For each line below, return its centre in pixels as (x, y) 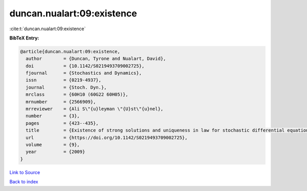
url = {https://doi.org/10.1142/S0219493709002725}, (107, 137)
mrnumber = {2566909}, (61, 102)
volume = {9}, (53, 145)
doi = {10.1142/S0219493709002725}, (85, 66)
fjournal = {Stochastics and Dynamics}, (84, 73)
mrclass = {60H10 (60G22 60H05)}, (77, 94)
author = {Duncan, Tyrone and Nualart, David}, (96, 59)
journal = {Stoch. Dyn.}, (66, 87)
